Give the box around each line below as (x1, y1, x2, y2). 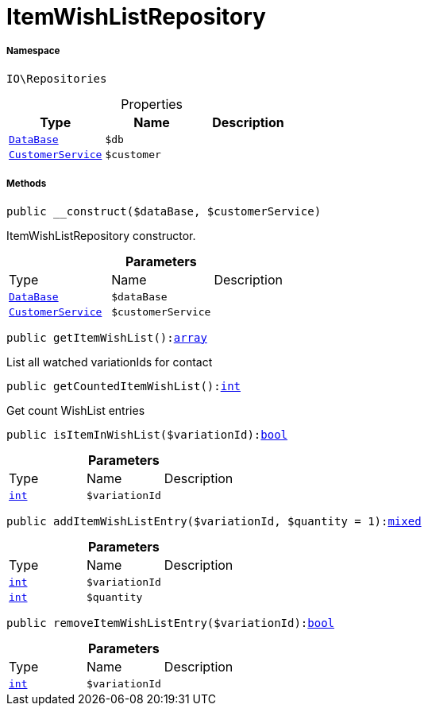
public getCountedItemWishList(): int (6, 379, 241, 393)
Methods (6, 178, 47, 190)
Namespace (6, 45, 60, 57)
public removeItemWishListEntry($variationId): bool (6, 616, 335, 629)
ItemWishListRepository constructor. (6, 228, 196, 242)
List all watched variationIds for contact (6, 354, 213, 369)
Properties (121, 95, 183, 112)
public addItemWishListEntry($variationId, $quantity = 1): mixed (6, 514, 422, 528)
